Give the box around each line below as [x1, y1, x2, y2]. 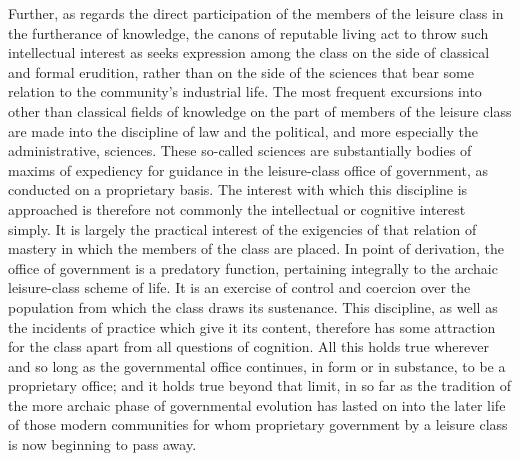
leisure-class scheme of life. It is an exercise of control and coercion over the [8, 277, 471, 298]
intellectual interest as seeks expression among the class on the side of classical [8, 42, 490, 63]
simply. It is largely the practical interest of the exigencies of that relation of [8, 218, 477, 239]
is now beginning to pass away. [8, 434, 197, 455]
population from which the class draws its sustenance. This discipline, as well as [8, 296, 498, 317]
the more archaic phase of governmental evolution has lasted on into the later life [8, 394, 506, 415]
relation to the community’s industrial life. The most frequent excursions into [8, 81, 482, 102]
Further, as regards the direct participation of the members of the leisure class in [8, 3, 504, 23]
